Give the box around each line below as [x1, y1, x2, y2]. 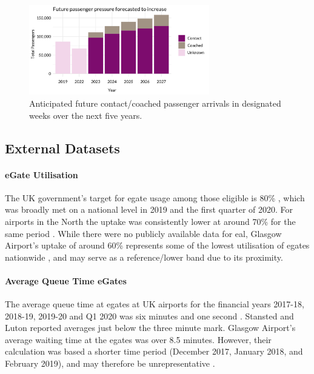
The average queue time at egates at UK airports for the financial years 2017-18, [5, 298, 304, 310]
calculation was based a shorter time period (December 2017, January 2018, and [5, 345, 303, 358]
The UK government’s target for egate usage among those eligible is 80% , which [5, 191, 305, 204]
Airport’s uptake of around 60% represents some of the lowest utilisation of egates [5, 239, 310, 252]
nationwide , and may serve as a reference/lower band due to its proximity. [5, 250, 283, 263]
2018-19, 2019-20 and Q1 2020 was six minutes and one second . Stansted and [5, 309, 294, 322]
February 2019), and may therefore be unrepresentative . [5, 357, 215, 370]
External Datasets [5, 138, 120, 157]
